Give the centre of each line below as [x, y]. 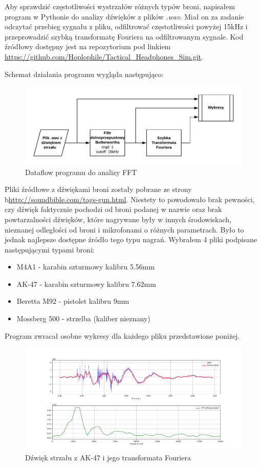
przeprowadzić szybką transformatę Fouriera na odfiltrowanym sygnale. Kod [124, 36]
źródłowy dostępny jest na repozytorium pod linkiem [88, 46]
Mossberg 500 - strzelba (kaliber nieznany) [83, 318]
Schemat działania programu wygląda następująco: [84, 74]
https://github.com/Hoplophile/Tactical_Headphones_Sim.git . [104, 56]
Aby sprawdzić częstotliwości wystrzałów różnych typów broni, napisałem [120, 6]
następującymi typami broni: [50, 249]
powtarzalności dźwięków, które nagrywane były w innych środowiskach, [118, 219]
